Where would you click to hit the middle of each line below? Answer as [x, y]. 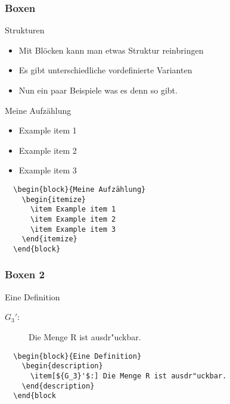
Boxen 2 [25, 274]
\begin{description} [62, 366]
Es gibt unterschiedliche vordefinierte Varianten [105, 70]
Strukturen [25, 30]
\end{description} [58, 386]
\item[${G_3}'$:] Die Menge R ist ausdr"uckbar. [128, 376]
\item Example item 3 [73, 229]
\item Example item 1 [73, 209]
